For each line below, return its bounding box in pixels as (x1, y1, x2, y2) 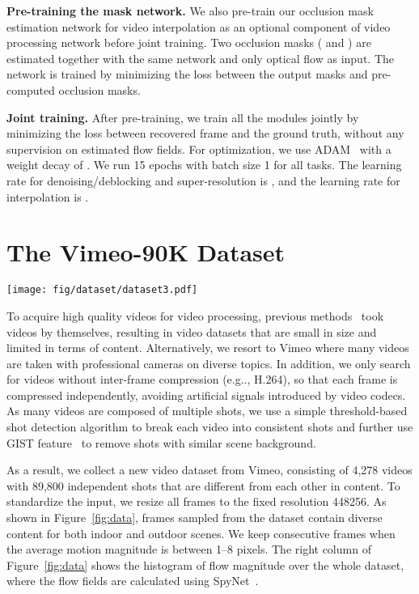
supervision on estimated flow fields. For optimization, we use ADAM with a (6, 140, 391, 157)
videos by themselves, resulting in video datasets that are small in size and (6, 323, 377, 340)
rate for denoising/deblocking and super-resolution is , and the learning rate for (6, 172, 400, 189)
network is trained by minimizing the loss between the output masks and (6, 66, 368, 83)
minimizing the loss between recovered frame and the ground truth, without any (6, 125, 404, 142)
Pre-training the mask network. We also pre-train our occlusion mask (6, 2, 374, 19)
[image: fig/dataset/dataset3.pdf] (6, 284, 198, 296)
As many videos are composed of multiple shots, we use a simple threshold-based (6, 402, 408, 419)
